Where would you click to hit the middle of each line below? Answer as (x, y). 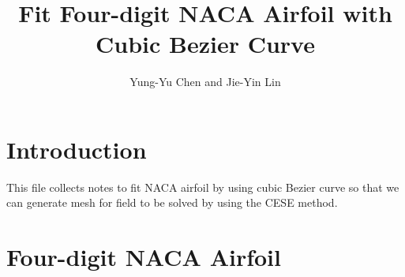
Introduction (77, 149)
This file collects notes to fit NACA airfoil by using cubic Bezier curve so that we (203, 187)
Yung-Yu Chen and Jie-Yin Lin (205, 82)
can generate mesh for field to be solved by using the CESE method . (172, 202)
